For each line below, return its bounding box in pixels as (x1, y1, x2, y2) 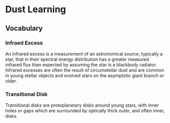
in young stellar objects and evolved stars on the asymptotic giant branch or (5, 72, 164, 79)
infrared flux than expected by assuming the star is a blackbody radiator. (5, 61, 157, 67)
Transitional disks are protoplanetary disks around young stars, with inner (5, 102, 159, 108)
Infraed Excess (5, 39, 43, 46)
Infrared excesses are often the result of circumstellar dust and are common (5, 67, 164, 73)
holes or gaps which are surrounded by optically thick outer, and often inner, (5, 108, 165, 114)
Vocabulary (5, 24, 43, 33)
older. (5, 78, 17, 84)
